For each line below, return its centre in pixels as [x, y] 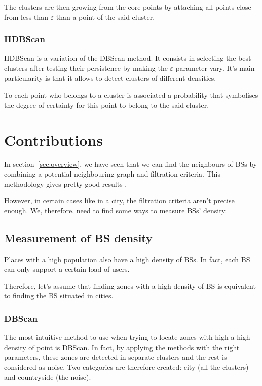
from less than [26, 16]
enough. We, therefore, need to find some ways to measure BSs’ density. [116, 210]
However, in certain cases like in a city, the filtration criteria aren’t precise [119, 201]
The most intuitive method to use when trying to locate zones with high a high [127, 337]
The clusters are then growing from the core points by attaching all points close [128, 7]
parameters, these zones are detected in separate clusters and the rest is [116, 357]
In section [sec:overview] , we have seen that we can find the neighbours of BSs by [131, 164]
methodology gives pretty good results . [66, 183]
